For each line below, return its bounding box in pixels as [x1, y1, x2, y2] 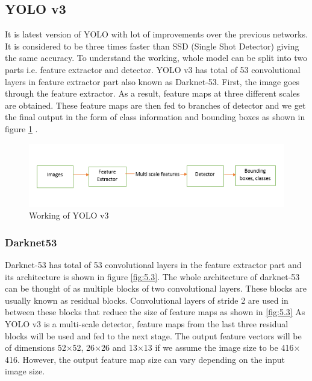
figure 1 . [5, 122, 38, 135]
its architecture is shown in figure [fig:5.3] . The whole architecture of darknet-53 [5, 270, 300, 283]
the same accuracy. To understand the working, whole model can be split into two [5, 51, 307, 64]
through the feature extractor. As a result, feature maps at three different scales [5, 87, 300, 100]
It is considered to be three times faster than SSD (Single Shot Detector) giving [5, 39, 299, 52]
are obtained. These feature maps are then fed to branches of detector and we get [5, 98, 306, 111]
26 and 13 [101, 341, 137, 354]
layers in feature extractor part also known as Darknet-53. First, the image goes [5, 75, 300, 88]
